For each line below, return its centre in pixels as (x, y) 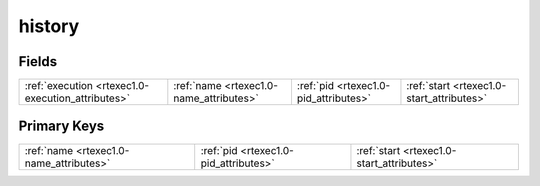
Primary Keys (61, 126)
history (49, 26)
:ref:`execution (59, 86)
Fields (38, 61)
